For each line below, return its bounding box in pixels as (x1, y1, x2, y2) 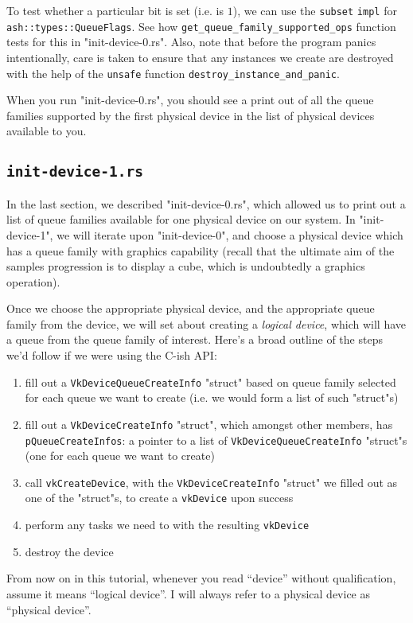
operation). (6, 273, 60, 290)
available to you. (6, 123, 87, 139)
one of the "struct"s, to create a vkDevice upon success (25, 489, 294, 506)
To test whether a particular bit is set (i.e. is (6, 2, 224, 18)
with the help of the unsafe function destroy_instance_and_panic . (6, 64, 340, 81)
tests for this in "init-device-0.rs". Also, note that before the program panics (6, 33, 376, 50)
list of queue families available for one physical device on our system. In (6, 211, 356, 228)
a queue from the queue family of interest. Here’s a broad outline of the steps (6, 331, 383, 348)
